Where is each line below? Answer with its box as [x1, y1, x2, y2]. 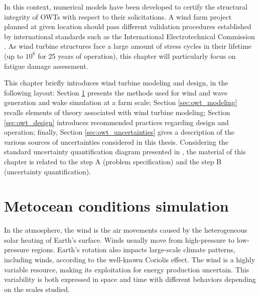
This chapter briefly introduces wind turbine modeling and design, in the [4, 77, 228, 88]
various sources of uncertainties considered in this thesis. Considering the [4, 136, 228, 147]
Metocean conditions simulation [4, 195, 229, 216]
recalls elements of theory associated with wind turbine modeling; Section [4, 107, 230, 117]
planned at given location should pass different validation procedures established [4, 21, 251, 32]
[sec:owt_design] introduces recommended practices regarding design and [4, 117, 229, 127]
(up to [4, 50, 24, 61]
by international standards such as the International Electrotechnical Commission [4, 31, 255, 41]
